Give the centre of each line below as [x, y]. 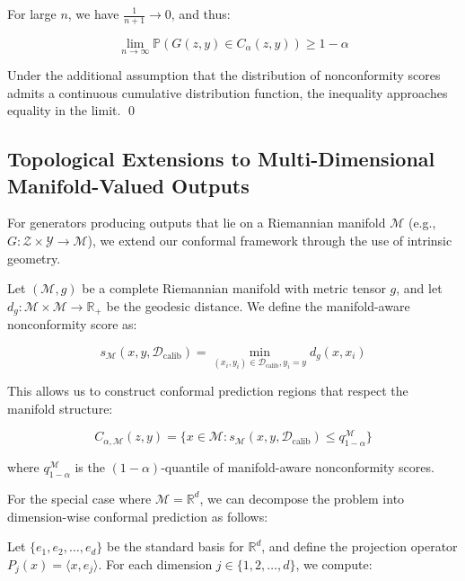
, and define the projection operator [360, 546]
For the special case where [79, 498]
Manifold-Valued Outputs [128, 185]
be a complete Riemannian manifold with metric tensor [234, 288]
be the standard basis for [175, 546]
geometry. [34, 258]
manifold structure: [60, 408]
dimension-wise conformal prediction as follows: [138, 516]
